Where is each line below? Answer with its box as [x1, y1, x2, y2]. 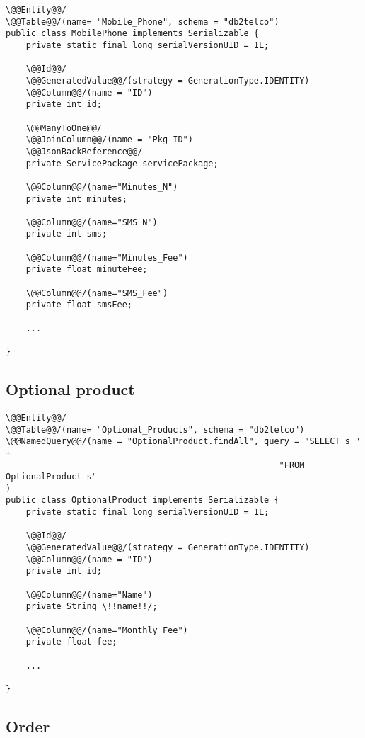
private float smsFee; [25, 300, 132, 310]
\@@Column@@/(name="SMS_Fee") [25, 288, 168, 298]
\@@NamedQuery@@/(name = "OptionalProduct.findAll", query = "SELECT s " [6, 436, 361, 447]
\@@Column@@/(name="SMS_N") [25, 217, 158, 227]
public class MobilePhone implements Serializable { [6, 28, 259, 39]
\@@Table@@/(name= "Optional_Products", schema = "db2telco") [6, 424, 305, 435]
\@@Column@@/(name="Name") [25, 589, 153, 600]
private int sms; [25, 229, 108, 239]
